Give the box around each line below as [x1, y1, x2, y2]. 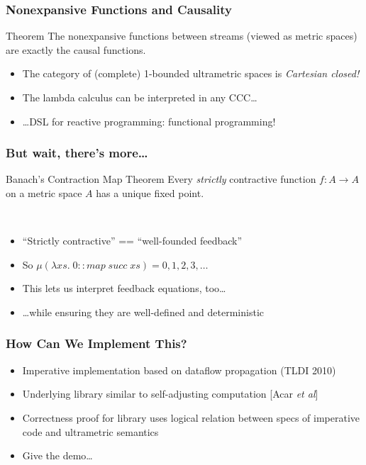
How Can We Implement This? [6, 335, 187, 352]
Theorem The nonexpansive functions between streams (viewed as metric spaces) [6, 28, 357, 43]
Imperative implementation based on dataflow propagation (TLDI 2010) [22, 362, 336, 377]
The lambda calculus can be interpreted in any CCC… [22, 90, 257, 104]
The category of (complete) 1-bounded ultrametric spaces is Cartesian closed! [22, 66, 360, 81]
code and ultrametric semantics [22, 424, 159, 439]
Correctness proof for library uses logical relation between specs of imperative [22, 410, 360, 425]
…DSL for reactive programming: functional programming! [22, 113, 276, 128]
